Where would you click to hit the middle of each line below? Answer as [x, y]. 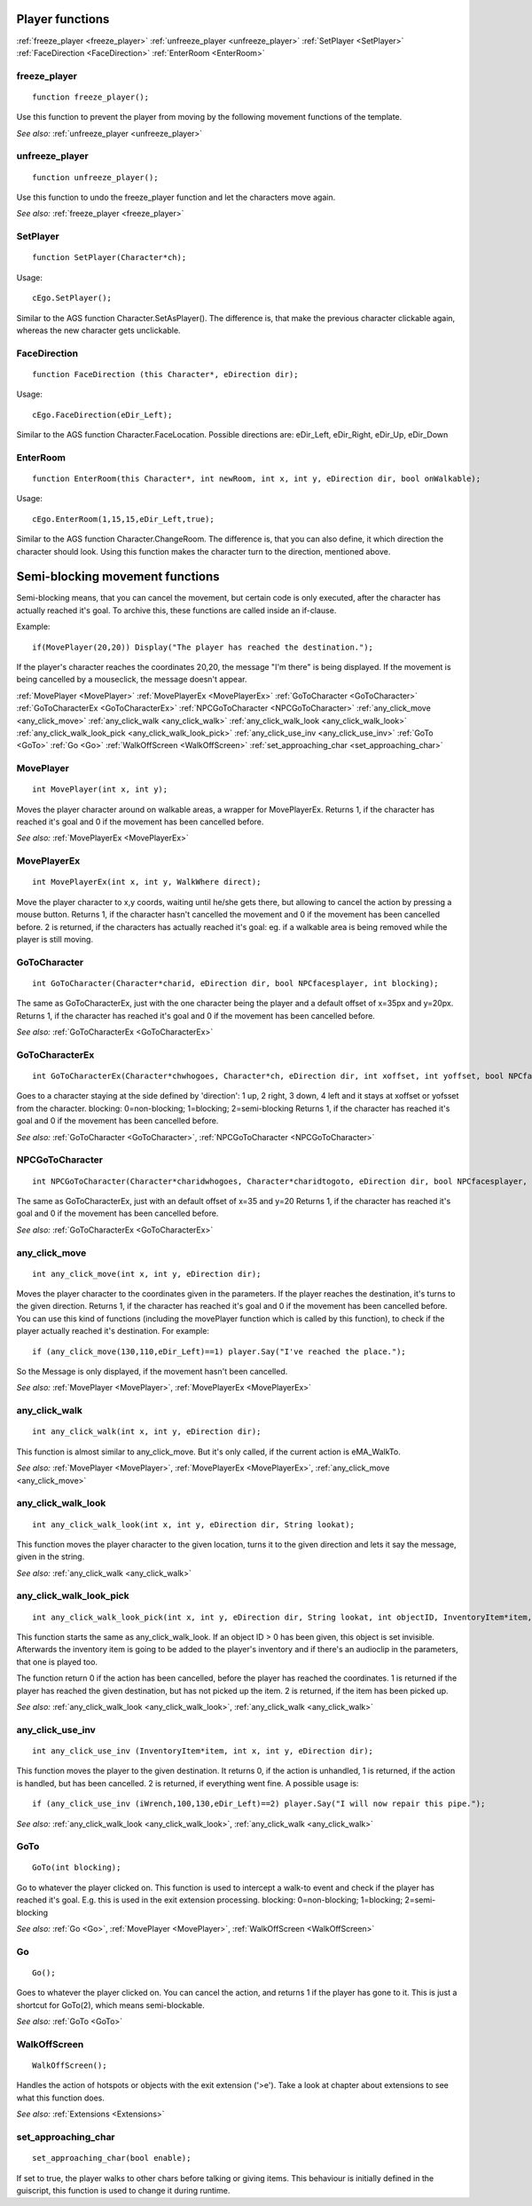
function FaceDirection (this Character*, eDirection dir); [165, 374]
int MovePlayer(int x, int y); [100, 789]
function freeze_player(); [91, 97]
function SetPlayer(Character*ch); [110, 258]
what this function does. [61, 2098]
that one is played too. [57, 1662]
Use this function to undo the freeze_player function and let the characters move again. [176, 197]
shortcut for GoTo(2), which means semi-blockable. [111, 2005]
